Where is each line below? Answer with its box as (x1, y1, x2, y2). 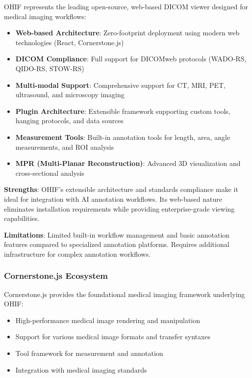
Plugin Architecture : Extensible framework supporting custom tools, (15, 106, 230, 116)
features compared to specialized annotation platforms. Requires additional (4, 239, 229, 249)
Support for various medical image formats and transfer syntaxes (15, 331, 211, 342)
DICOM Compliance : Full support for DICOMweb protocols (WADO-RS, (15, 54, 247, 64)
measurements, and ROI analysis (15, 141, 114, 152)
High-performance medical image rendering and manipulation (15, 315, 201, 325)
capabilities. (4, 213, 40, 223)
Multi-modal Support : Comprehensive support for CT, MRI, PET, (15, 80, 226, 90)
